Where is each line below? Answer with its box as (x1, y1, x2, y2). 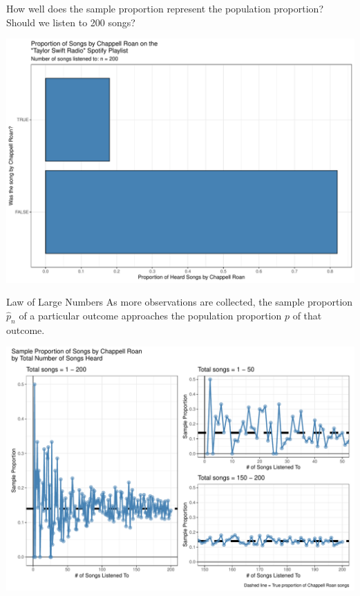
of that (292, 308, 322, 322)
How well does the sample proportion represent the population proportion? (6, 1, 324, 15)
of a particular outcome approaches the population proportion (19, 308, 282, 322)
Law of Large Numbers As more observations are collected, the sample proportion (6, 295, 353, 309)
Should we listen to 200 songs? (6, 15, 135, 29)
